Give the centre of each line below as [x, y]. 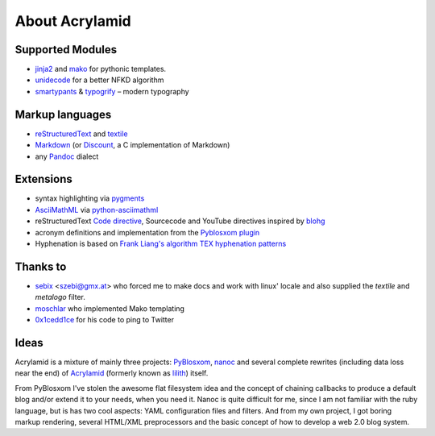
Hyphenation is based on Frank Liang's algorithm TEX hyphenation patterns [161, 243]
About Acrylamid [73, 21]
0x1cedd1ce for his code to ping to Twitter [105, 320]
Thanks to [41, 266]
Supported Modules [66, 50]
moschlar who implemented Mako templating [110, 308]
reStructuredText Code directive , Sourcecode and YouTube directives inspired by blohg [180, 221]
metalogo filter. [60, 297]
